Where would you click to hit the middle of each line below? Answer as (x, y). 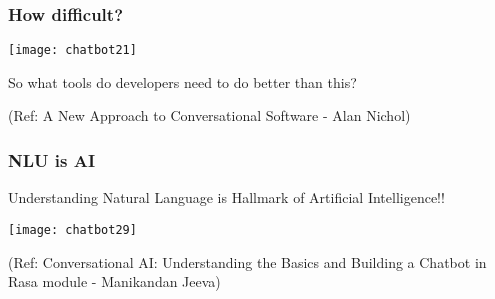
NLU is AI (52, 159)
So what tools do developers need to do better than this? (182, 81)
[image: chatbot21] (72, 50)
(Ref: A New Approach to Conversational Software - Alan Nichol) (209, 115)
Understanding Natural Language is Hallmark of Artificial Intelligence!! (226, 197)
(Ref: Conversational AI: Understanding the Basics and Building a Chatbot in (247, 261)
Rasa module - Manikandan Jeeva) (114, 281)
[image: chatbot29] (72, 229)
